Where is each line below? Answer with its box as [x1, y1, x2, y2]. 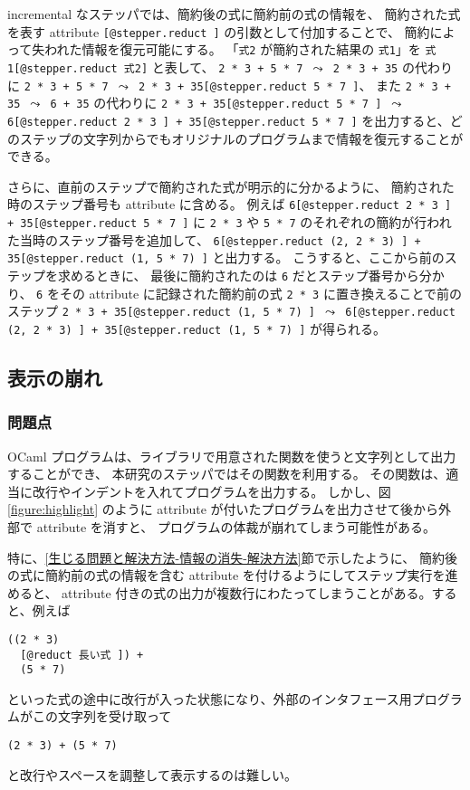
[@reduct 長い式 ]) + [20, 648, 144, 662]
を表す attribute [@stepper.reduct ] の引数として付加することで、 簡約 [7, 22, 430, 41]
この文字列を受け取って [32, 707, 172, 726]
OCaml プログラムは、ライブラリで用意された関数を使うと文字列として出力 [7, 446, 456, 465]
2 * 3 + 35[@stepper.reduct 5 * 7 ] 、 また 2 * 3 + [139, 75, 451, 94]
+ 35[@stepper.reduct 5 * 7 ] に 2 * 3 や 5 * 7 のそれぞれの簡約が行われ [7, 212, 452, 231]
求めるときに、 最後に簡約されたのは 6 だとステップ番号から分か [57, 265, 445, 284]
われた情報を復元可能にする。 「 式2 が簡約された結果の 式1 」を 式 [44, 40, 436, 59]
